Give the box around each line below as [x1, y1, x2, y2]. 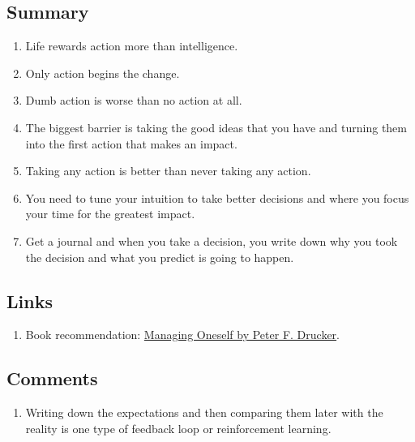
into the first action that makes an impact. [25, 135, 237, 152]
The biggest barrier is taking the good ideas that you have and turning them [25, 118, 407, 135]
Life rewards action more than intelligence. [25, 37, 238, 54]
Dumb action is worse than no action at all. [25, 92, 242, 109]
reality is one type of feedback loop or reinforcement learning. [25, 419, 332, 436]
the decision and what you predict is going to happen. [25, 248, 294, 265]
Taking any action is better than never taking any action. [25, 162, 311, 179]
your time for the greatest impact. [25, 205, 195, 222]
